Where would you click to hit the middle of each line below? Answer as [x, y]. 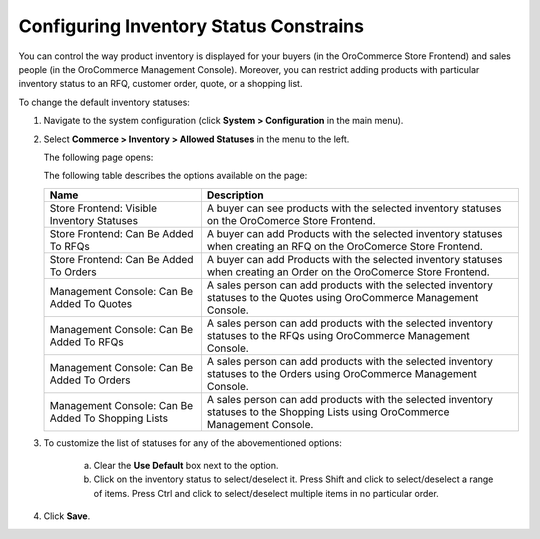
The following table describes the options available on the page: [175, 176]
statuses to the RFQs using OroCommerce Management [338, 335]
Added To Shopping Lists [109, 418]
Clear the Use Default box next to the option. [186, 466]
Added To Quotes [91, 303]
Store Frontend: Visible [103, 208]
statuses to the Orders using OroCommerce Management [341, 373]
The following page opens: [98, 157]
